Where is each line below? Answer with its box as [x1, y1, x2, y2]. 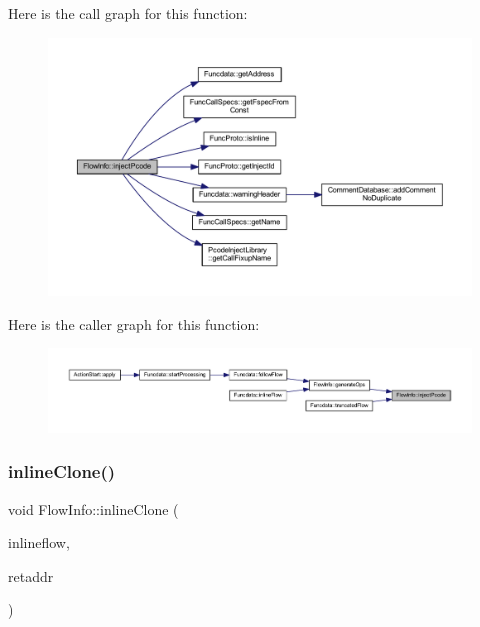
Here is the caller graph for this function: [8, 313, 260, 334]
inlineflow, [8, 532, 70, 553]
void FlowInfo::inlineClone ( [8, 498, 179, 519]
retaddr [8, 565, 54, 586]
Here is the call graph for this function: [8, 3, 248, 23]
